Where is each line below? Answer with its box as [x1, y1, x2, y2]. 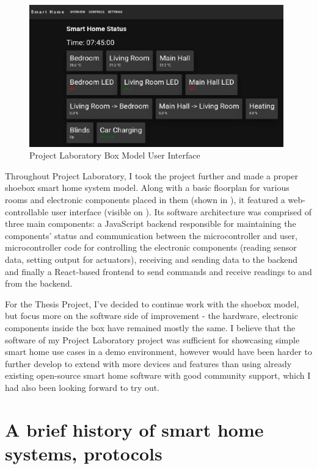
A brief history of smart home [5, 417, 264, 442]
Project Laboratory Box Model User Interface [29, 149, 200, 162]
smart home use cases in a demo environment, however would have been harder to [5, 345, 312, 358]
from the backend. [5, 277, 73, 290]
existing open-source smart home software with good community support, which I [5, 369, 311, 382]
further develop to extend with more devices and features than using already [5, 357, 292, 370]
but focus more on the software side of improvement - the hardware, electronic [5, 309, 298, 322]
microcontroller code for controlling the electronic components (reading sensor [5, 241, 297, 254]
